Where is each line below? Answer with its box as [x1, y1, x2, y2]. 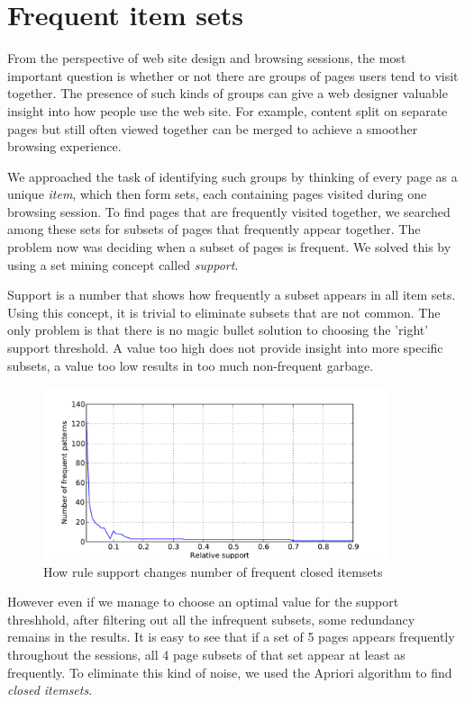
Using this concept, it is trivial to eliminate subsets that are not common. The [7, 302, 441, 321]
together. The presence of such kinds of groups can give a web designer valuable [7, 84, 448, 103]
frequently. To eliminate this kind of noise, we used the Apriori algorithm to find [7, 662, 452, 681]
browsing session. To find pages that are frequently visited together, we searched [7, 202, 451, 220]
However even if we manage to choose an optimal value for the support [7, 592, 399, 611]
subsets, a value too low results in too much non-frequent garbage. [7, 355, 374, 374]
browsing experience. [7, 137, 122, 156]
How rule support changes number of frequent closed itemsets [43, 562, 383, 580]
